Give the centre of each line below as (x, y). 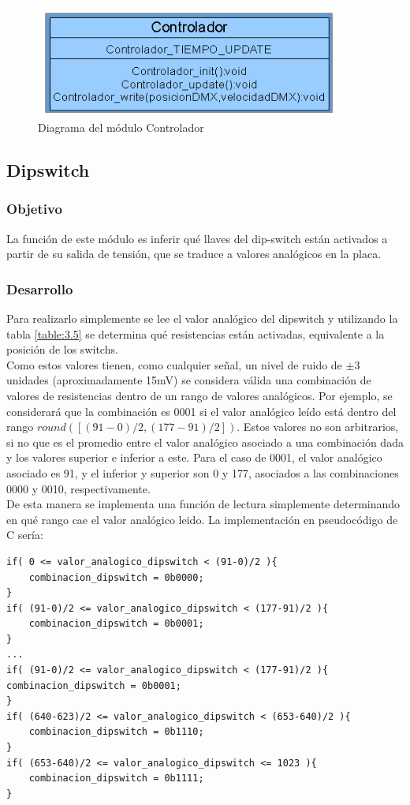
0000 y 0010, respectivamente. (78, 488)
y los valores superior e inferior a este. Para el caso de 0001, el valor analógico (194, 457)
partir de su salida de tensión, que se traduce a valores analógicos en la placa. (194, 254)
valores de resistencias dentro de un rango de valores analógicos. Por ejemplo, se (199, 395)
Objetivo (34, 209)
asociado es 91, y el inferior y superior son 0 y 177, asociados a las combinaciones (203, 472)
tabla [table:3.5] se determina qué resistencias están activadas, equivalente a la (196, 333)
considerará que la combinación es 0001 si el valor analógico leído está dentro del (201, 411)
